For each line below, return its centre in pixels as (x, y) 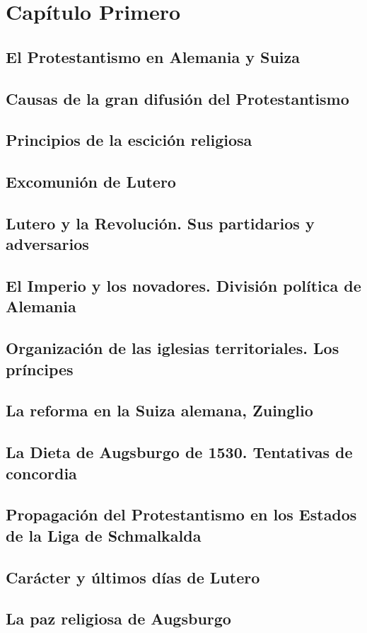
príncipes (40, 369)
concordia (41, 473)
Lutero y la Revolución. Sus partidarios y (160, 223)
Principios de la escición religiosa (129, 140)
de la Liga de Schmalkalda (104, 535)
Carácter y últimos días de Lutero (133, 577)
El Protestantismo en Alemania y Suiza (153, 56)
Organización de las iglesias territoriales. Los (173, 348)
